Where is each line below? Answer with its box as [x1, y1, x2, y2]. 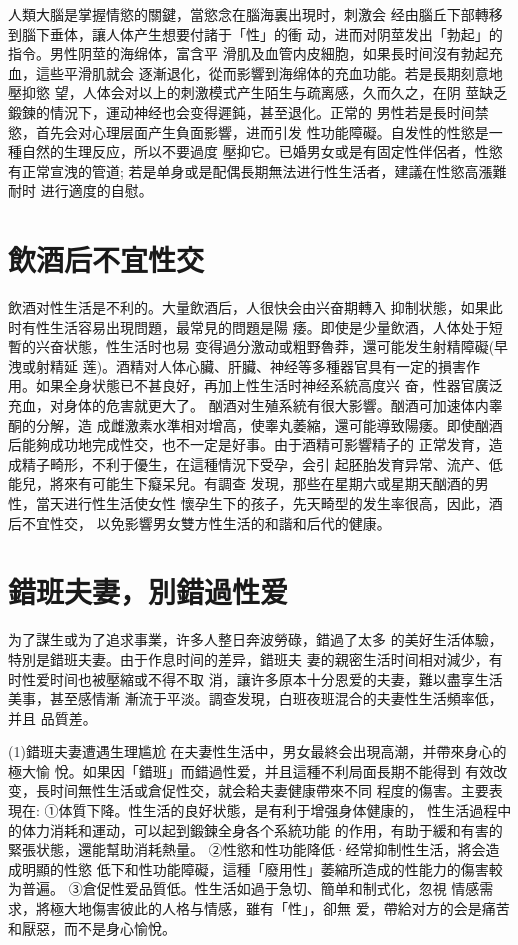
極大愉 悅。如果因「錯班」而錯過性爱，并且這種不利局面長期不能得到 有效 [8, 760, 494, 781]
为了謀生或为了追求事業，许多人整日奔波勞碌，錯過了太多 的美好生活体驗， [8, 629, 503, 650]
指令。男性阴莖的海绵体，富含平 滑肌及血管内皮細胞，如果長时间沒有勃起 [8, 43, 489, 64]
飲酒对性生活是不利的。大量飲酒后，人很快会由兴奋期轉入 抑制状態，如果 [8, 297, 489, 318]
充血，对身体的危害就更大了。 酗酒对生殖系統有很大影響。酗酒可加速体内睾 [8, 395, 503, 416]
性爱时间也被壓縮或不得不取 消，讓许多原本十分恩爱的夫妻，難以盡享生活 [21, 668, 503, 689]
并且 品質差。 [8, 707, 97, 728]
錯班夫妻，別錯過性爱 [8, 571, 289, 612]
